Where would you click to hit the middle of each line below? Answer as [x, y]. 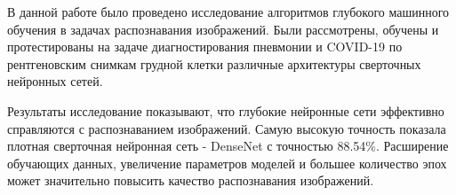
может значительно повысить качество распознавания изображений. [191, 180]
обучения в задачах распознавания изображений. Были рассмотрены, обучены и [223, 29]
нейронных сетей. [55, 81]
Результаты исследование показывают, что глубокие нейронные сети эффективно [226, 110]
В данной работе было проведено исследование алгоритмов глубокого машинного [228, 12]
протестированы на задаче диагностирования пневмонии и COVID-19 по [205, 47]
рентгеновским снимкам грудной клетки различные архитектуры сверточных [214, 63]
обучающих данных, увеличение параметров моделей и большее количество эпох [227, 163]
